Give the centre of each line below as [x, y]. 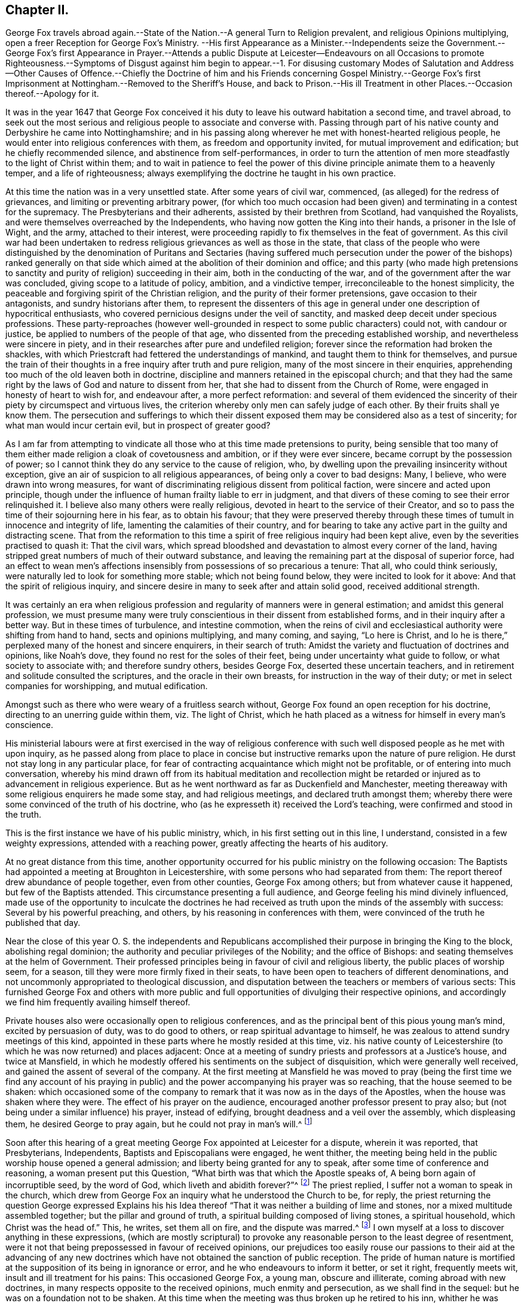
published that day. [43, 923]
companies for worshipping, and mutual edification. [107, 686]
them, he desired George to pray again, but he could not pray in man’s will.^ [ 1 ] [159, 1123]
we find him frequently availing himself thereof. [98, 1002]
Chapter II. [37, 10]
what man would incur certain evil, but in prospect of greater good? [138, 426]
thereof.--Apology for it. [52, 94]
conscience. [30, 725]
